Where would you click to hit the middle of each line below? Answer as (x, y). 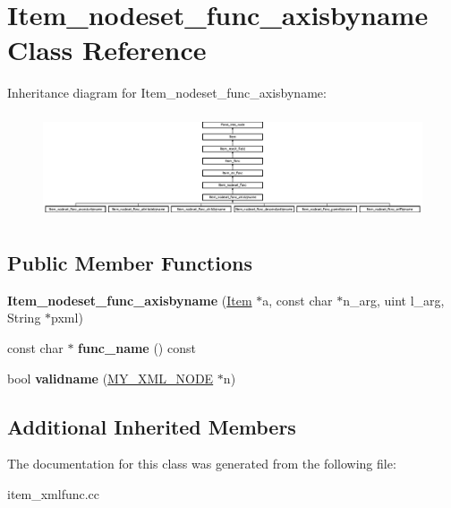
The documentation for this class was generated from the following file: (202, 464)
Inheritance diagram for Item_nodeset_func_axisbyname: (167, 93)
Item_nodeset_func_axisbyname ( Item (130, 300)
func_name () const (137, 347)
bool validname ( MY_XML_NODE (111, 378)
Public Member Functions (130, 262)
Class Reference (107, 50)
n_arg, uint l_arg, (394, 300)
